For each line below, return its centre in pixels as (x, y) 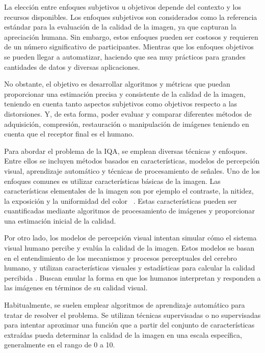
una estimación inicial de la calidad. (60, 220)
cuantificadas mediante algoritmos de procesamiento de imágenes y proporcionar (130, 211)
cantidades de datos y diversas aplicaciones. (72, 66)
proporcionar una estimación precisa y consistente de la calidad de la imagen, (125, 93)
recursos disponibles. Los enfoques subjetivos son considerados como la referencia (131, 17)
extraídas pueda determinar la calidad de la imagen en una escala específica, (123, 334)
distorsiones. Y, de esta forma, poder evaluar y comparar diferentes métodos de (128, 113)
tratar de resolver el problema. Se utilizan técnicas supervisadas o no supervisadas (132, 315)
